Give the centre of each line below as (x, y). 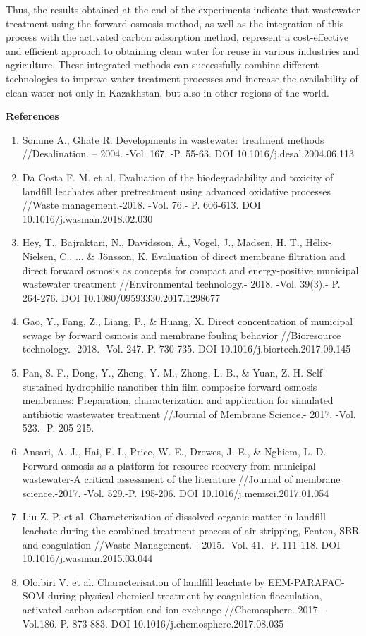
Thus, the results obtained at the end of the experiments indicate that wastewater (183, 9)
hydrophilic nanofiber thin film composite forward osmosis (191, 386)
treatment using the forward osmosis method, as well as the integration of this (175, 23)
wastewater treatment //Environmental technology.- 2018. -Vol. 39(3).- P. (181, 284)
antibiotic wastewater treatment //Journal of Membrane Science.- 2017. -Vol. (189, 414)
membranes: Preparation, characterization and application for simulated (178, 400)
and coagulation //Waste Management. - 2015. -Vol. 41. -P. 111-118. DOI (181, 544)
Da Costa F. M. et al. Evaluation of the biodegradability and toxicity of (178, 177)
